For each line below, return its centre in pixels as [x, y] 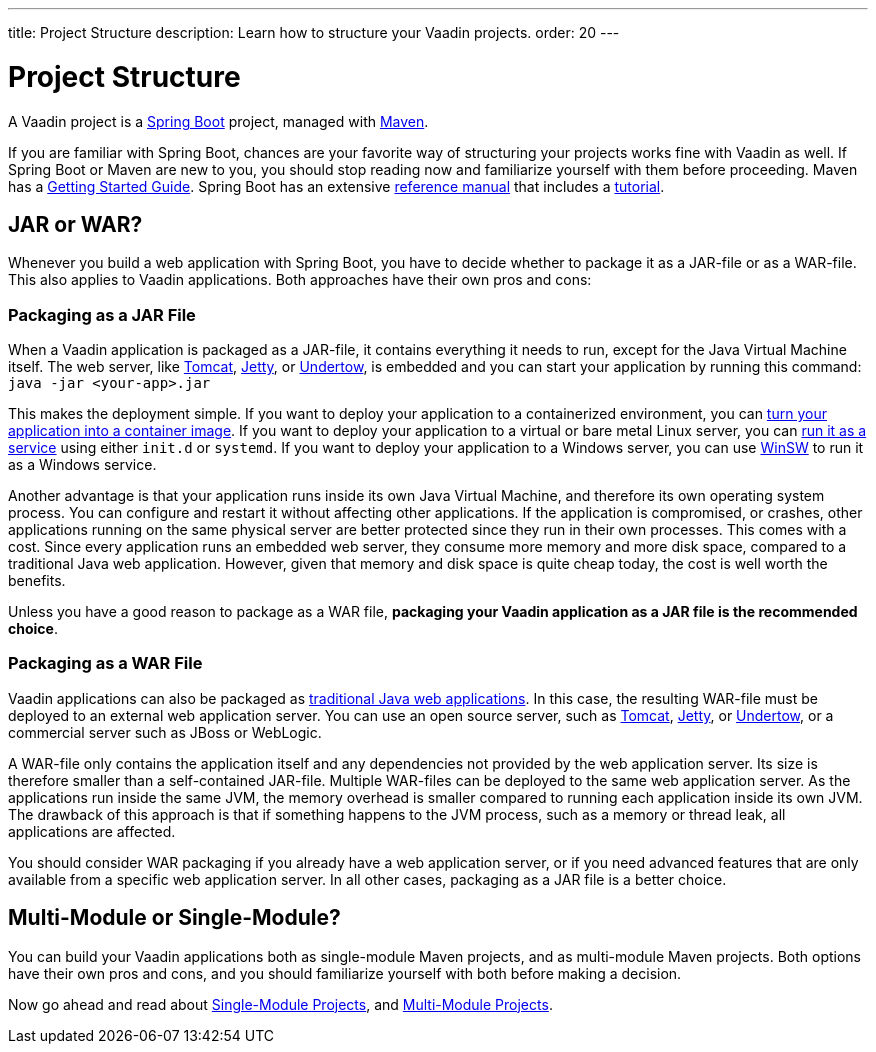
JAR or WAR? [75, 224]
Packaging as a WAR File [105, 663]
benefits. [37, 581]
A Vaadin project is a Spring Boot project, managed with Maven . [218, 121]
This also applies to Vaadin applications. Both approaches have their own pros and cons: [300, 280]
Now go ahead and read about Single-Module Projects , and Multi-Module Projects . [280, 1004]
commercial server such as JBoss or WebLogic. [165, 732]
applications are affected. [92, 831]
